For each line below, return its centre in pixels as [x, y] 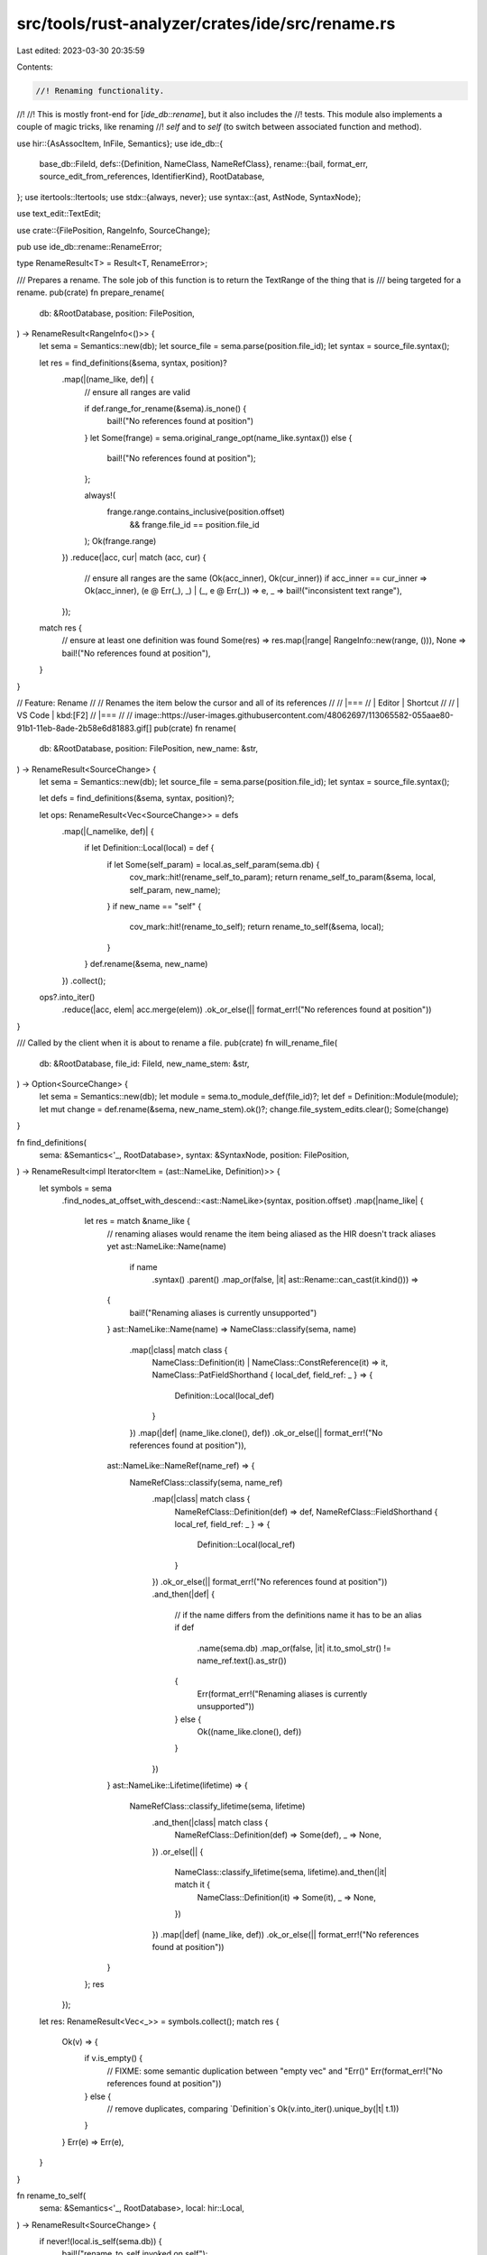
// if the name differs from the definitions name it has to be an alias [299, 1615]
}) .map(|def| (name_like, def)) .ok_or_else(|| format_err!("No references [285, 1934]
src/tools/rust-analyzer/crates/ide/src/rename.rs [206, 23]
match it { [193, 1884]
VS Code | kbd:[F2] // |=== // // [74, 715]
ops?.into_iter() [67, 997]
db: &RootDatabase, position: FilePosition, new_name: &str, [149, 749]
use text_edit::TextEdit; [59, 214]
